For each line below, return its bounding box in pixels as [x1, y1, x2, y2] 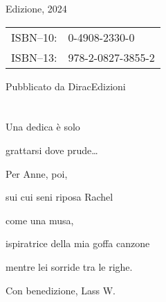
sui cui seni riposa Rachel [6, 190, 113, 204]
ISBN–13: [11, 49, 57, 65]
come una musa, [6, 212, 74, 227]
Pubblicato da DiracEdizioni [6, 78, 126, 93]
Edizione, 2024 [6, 1, 67, 15]
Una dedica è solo [6, 119, 80, 134]
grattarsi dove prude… [6, 142, 98, 157]
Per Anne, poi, [6, 166, 68, 181]
